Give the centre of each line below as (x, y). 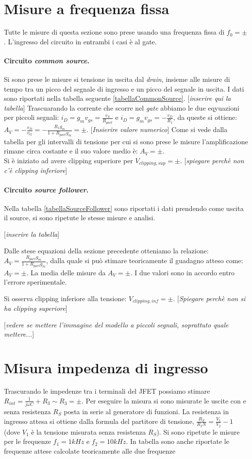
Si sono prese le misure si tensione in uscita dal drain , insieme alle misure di (117, 79)
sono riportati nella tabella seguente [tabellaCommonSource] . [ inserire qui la (118, 98)
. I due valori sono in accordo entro (183, 272)
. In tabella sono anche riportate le (177, 441)
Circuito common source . (47, 60)
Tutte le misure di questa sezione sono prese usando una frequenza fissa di (114, 32)
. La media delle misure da (66, 272)
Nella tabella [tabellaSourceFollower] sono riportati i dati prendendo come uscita (124, 208)
